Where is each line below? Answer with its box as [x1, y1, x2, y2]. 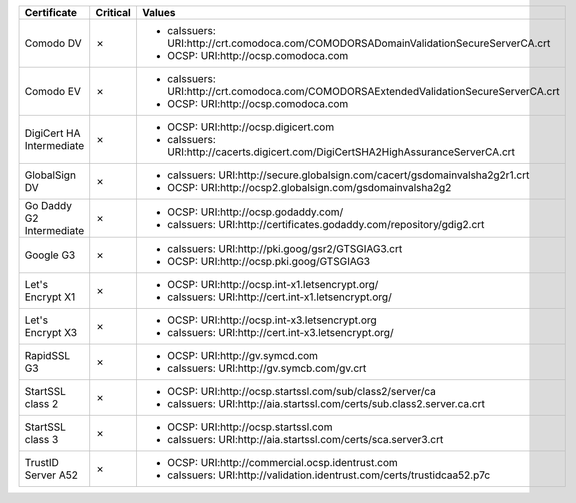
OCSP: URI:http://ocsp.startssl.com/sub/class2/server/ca [166, 385, 437, 398]
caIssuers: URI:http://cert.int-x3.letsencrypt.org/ [166, 326, 394, 339]
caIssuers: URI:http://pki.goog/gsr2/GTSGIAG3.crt [166, 242, 403, 255]
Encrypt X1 [24, 290, 76, 304]
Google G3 [24, 248, 76, 262]
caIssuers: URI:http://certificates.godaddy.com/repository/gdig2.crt [166, 218, 485, 231]
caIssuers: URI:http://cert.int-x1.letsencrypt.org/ [166, 290, 392, 304]
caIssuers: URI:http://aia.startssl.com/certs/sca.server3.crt [166, 433, 444, 446]
